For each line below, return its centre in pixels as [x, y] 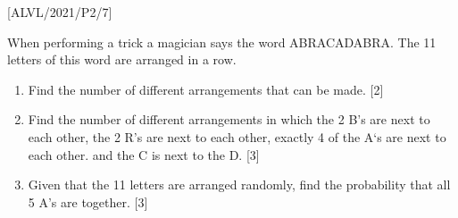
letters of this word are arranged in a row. [122, 59]
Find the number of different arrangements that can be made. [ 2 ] [206, 89]
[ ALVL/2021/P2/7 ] [60, 12]
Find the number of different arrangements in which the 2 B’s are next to [229, 119]
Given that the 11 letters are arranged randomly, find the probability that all [239, 184]
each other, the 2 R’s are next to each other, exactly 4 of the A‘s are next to [237, 136]
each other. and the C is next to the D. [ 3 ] [144, 154]
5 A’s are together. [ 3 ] [88, 201]
